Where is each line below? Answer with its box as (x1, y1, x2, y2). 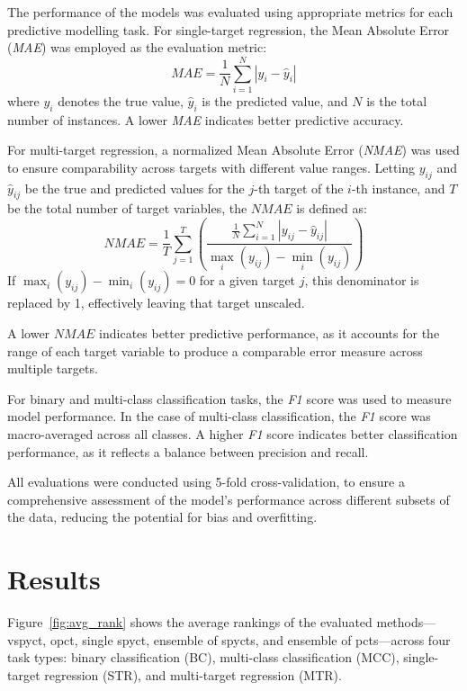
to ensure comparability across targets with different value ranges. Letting (7, 157, 416, 176)
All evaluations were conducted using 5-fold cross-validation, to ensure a (7, 472, 405, 491)
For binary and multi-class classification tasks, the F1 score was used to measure (7, 389, 452, 408)
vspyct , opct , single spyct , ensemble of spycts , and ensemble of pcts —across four (7, 630, 451, 649)
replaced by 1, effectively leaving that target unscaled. (7, 293, 305, 312)
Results (7, 561, 101, 597)
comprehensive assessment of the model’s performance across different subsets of (7, 489, 450, 508)
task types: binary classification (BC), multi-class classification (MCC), (7, 648, 400, 667)
